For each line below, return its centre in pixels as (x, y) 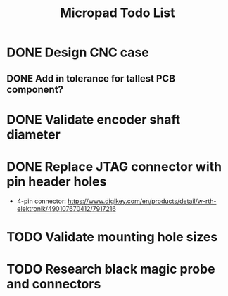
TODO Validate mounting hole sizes (112, 237)
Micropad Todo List (118, 13)
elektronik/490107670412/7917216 (66, 208)
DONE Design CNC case (78, 52)
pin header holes (57, 181)
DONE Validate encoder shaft (94, 119)
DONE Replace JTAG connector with (114, 166)
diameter (33, 134)
